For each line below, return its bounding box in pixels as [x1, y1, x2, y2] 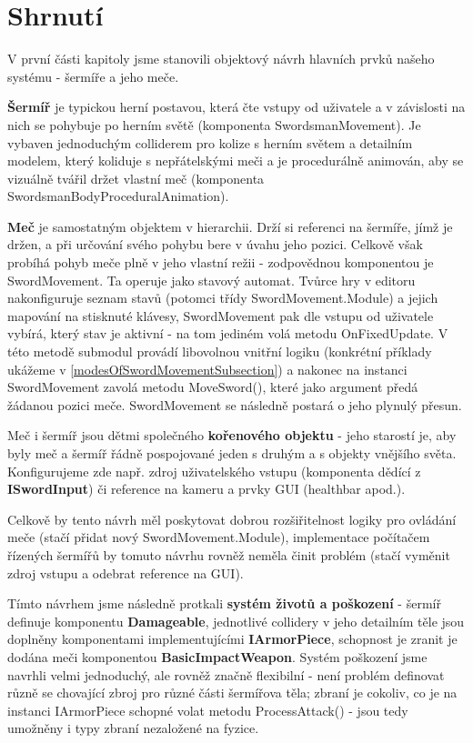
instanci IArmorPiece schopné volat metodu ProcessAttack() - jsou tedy [7, 700, 408, 719]
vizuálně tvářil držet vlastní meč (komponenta [7, 168, 265, 187]
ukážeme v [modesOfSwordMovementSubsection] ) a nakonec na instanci [7, 359, 408, 378]
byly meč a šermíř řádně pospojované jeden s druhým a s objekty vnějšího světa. [7, 444, 457, 462]
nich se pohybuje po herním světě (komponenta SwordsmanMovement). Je [7, 115, 421, 134]
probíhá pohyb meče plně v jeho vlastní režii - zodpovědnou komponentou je [7, 253, 434, 272]
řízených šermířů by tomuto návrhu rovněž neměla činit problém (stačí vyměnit [7, 545, 450, 564]
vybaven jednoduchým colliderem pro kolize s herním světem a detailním [7, 133, 413, 152]
